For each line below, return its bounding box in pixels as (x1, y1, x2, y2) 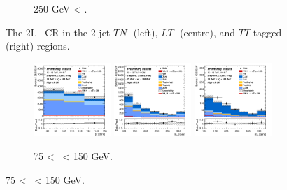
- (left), (127, 24, 158, 39)
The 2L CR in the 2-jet (6, 24, 111, 39)
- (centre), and (173, 24, 236, 39)
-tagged (250, 24, 282, 39)
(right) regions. (6, 38, 70, 53)
